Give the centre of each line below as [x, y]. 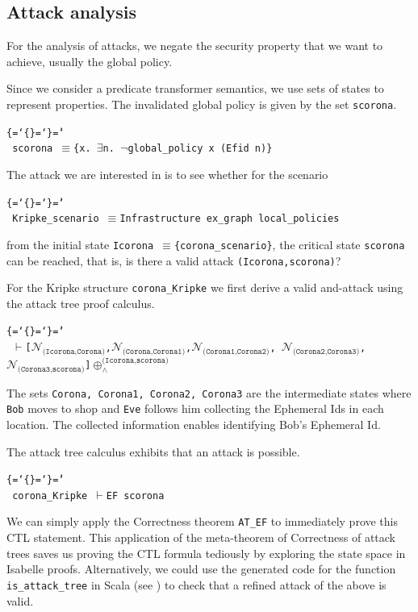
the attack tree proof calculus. [81, 303]
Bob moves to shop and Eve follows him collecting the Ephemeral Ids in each [195, 408]
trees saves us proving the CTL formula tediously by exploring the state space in [206, 553]
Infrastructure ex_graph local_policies [230, 219]
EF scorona [135, 495]
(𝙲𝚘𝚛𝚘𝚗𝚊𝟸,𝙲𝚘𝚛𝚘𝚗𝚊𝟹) [326, 351]
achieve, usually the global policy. [90, 61]
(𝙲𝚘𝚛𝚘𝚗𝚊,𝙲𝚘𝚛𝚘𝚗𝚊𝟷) [154, 351]
